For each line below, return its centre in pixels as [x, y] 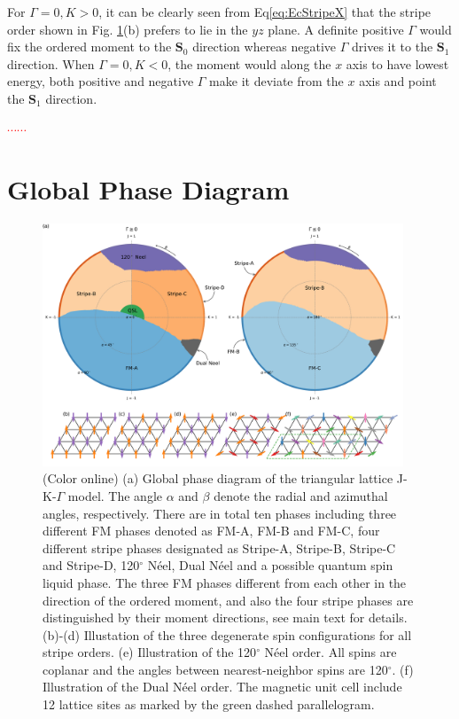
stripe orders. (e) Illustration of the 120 [150, 652]
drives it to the [393, 47]
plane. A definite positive [336, 29]
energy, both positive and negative [101, 81]
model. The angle [115, 495]
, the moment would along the [249, 63]
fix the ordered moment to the [89, 47]
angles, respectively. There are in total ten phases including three [220, 513]
